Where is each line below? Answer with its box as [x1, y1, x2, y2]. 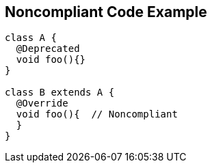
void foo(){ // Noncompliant [16, 109, 178, 120]
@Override [16, 98, 68, 109]
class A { [5, 32, 57, 44]
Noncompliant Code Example [5, 3, 207, 20]
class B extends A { [5, 87, 115, 98]
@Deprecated [16, 43, 80, 55]
